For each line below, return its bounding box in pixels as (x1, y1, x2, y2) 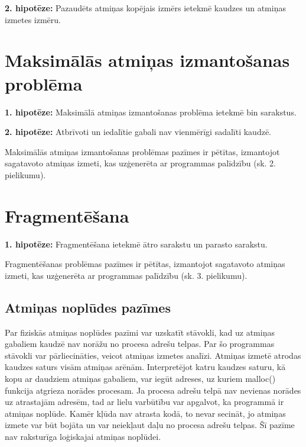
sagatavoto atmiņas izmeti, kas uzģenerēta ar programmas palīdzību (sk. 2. (5, 157, 276, 169)
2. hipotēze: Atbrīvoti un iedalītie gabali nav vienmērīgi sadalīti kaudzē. (5, 126, 272, 138)
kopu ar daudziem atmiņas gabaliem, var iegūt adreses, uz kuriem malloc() (5, 372, 276, 384)
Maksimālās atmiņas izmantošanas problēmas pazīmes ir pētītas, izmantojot (5, 145, 280, 157)
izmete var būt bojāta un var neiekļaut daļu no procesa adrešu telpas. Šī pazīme (5, 419, 295, 431)
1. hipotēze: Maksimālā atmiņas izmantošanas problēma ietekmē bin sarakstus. (5, 105, 297, 118)
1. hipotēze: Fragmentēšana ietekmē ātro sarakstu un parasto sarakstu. (5, 237, 268, 250)
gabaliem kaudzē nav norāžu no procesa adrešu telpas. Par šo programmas (5, 337, 275, 350)
